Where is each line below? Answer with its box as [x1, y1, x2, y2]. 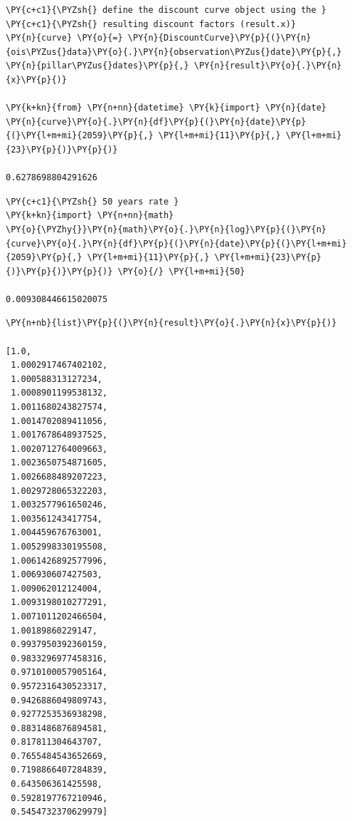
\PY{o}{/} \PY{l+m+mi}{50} [117, 266, 245, 277]
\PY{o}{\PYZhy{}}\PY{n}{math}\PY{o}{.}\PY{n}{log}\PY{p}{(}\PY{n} [6, 224, 327, 234]
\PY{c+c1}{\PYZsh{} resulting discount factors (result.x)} [6, 19, 297, 29]
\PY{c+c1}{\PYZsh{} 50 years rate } [6, 196, 179, 207]
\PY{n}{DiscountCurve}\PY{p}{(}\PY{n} [127, 33, 311, 43]
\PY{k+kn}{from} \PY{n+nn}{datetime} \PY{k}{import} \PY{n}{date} [6, 103, 327, 113]
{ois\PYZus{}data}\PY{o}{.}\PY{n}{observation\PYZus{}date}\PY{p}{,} [6, 46, 342, 57]
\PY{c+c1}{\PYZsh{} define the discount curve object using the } [6, 5, 327, 15]
